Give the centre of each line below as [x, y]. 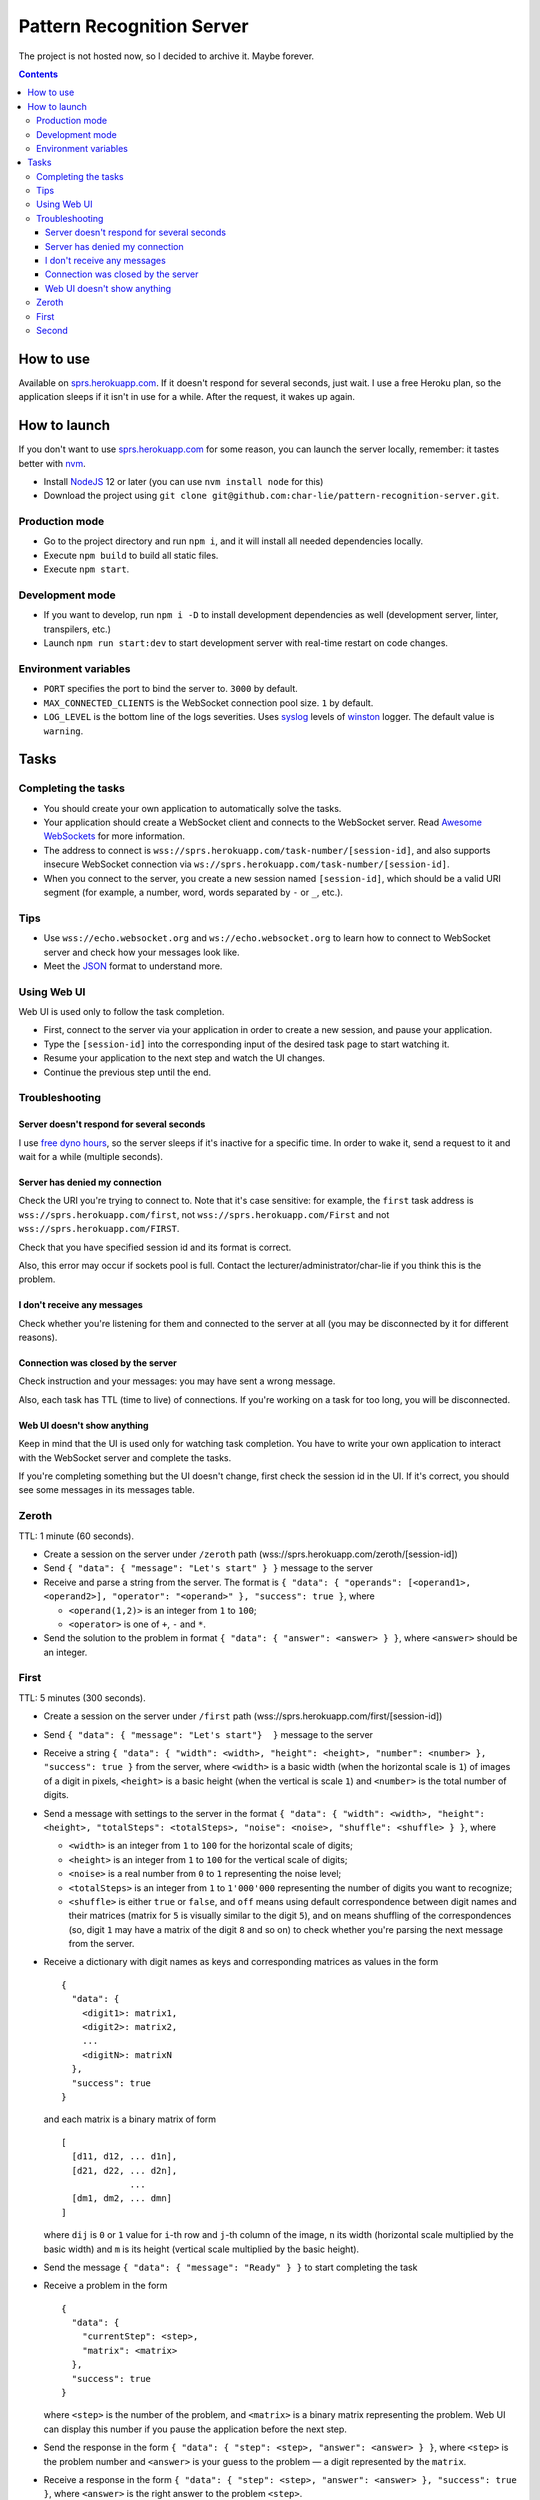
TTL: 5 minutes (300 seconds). [82, 1697]
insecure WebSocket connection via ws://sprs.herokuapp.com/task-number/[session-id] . [246, 864]
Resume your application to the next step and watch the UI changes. [184, 1058]
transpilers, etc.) [77, 629]
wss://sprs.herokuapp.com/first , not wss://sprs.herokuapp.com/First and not [204, 1214]
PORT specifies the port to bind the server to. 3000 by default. [171, 689]
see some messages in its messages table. [106, 1490]
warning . [63, 731]
